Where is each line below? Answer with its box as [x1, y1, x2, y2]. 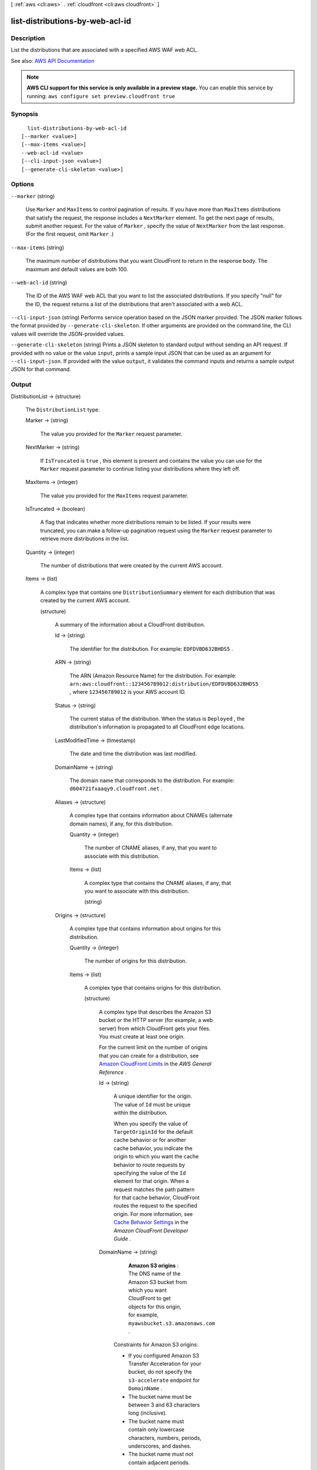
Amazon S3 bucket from [128, 1278, 187, 1285]
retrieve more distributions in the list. [40, 535, 129, 542]
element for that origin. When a [113, 1178, 189, 1185]
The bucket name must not [128, 1451, 194, 1458]
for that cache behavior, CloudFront [113, 1194, 200, 1201]
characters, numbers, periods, [128, 1434, 202, 1441]
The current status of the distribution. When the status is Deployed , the [69, 715, 245, 723]
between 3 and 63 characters [128, 1401, 200, 1408]
